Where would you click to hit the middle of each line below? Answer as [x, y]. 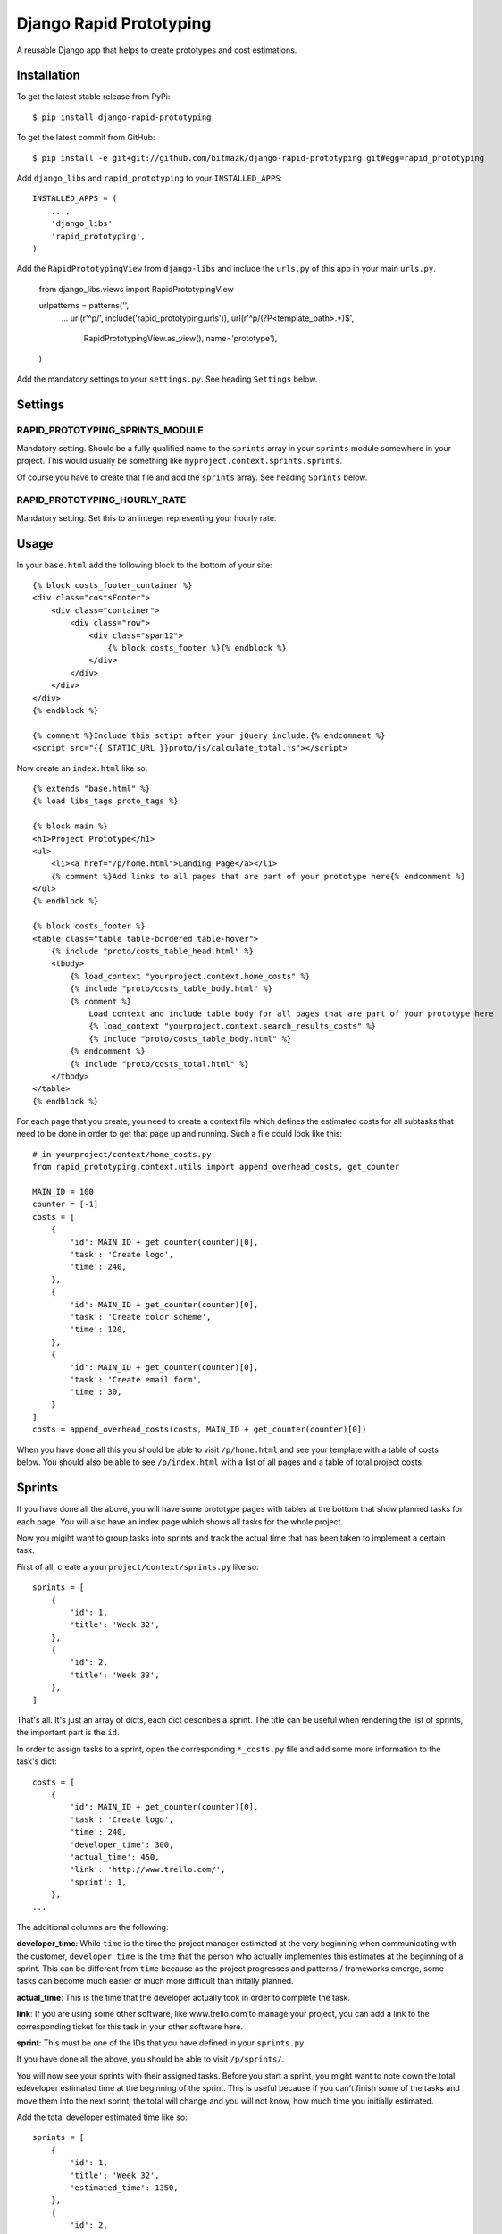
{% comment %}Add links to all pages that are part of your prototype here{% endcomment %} [258, 876]
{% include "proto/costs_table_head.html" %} [152, 951]
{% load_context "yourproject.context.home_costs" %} [190, 976]
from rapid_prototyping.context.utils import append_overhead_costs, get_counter [216, 1167]
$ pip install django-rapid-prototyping [122, 117]
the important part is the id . [68, 1733]
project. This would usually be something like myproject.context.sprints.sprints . [180, 461]
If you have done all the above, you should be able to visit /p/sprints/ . [151, 2059]
